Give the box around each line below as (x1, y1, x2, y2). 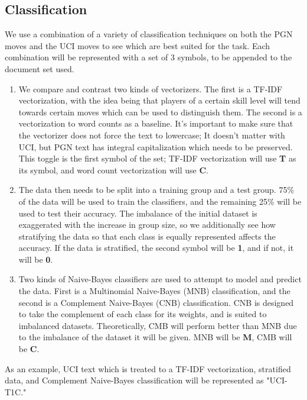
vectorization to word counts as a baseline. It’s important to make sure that (18, 117, 293, 130)
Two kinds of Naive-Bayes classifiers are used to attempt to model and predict (18, 273, 302, 285)
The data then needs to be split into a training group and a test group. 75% (18, 183, 295, 196)
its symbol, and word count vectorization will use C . (18, 163, 208, 176)
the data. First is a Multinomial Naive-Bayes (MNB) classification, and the (18, 285, 290, 297)
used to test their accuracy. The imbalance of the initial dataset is (18, 207, 257, 219)
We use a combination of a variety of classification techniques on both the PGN (5, 28, 293, 40)
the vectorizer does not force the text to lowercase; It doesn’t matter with (18, 128, 285, 141)
